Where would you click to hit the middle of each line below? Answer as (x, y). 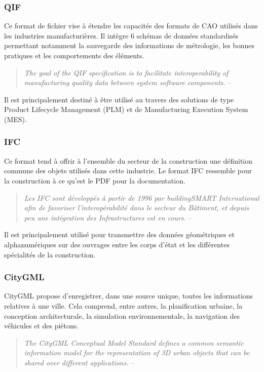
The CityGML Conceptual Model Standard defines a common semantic (134, 342)
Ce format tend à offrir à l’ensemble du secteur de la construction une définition (128, 160)
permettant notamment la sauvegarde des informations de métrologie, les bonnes (129, 45)
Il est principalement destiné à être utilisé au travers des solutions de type (119, 99)
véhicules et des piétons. (42, 326)
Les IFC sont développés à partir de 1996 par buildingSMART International (142, 197)
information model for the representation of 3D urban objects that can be (137, 352)
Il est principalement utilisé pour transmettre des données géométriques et (119, 234)
